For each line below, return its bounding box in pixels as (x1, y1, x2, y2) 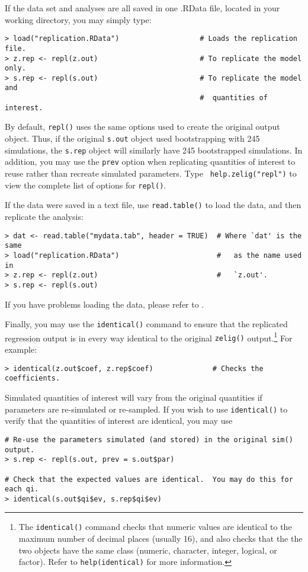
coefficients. (5, 374, 60, 383)
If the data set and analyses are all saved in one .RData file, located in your (5, 2, 280, 14)
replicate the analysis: (5, 210, 84, 223)
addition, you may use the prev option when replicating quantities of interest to (5, 155, 296, 168)
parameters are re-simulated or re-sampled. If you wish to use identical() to (5, 402, 288, 415)
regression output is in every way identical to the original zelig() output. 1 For (5, 330, 293, 344)
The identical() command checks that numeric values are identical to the (18, 520, 292, 533)
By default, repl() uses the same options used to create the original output (5, 120, 280, 133)
